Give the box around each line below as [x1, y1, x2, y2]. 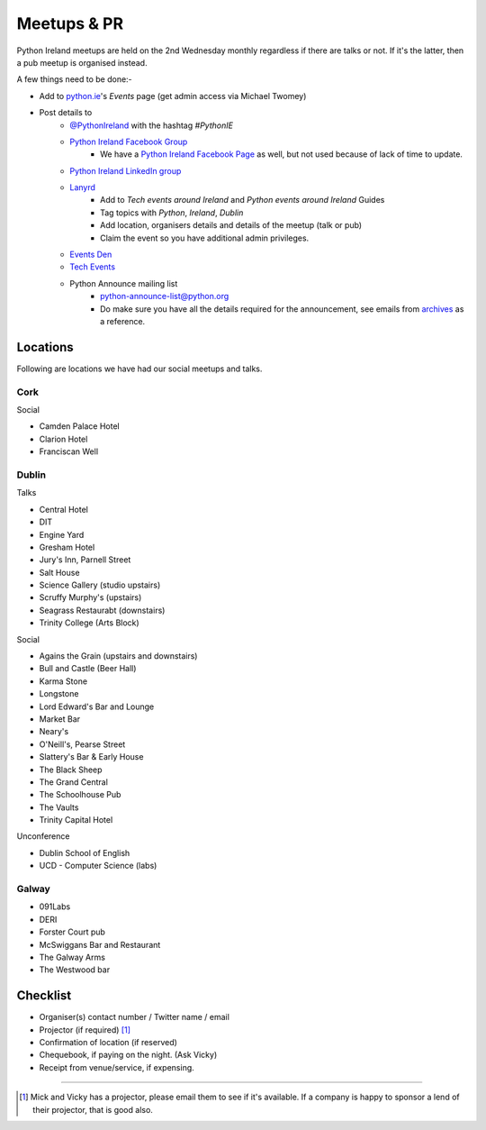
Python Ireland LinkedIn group [69, 165, 182, 176]
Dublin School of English [39, 847, 130, 858]
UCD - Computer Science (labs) [39, 861, 157, 871]
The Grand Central [39, 776, 108, 788]
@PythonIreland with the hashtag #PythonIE [69, 120, 234, 131]
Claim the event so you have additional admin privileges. [100, 232, 310, 243]
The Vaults [39, 802, 79, 813]
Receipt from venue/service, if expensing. [39, 1062, 195, 1072]
